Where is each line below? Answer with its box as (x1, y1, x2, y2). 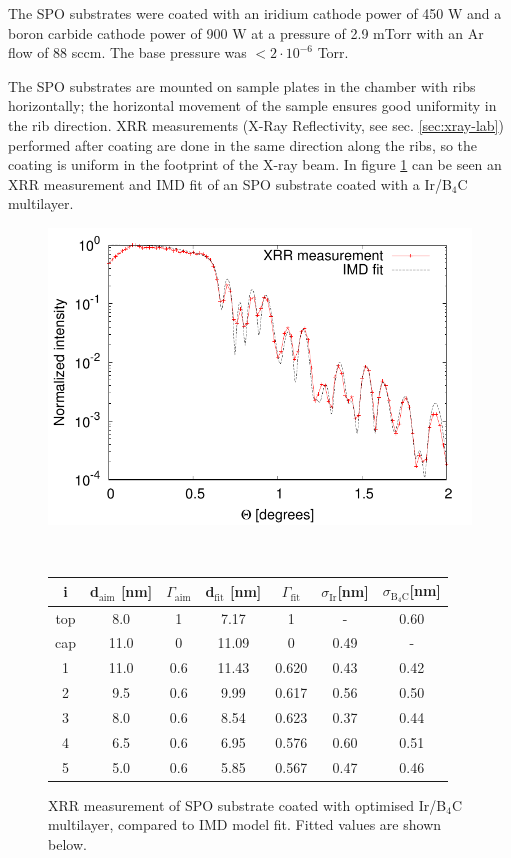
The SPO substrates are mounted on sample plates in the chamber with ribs (8, 75, 476, 96)
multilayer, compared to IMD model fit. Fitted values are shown (48, 814, 442, 835)
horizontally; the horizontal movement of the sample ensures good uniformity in (8, 95, 497, 116)
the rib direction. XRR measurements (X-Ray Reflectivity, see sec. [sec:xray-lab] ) (8, 114, 504, 135)
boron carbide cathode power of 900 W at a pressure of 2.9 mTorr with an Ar (8, 22, 484, 43)
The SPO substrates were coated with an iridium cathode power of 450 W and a (8, 3, 502, 23)
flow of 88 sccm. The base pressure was (8, 42, 247, 63)
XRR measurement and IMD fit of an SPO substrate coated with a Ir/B (8, 173, 452, 194)
